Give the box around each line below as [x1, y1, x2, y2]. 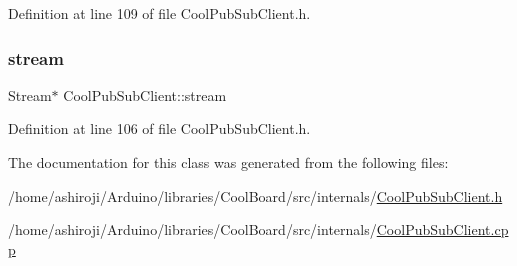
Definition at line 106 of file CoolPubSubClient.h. [8, 118, 311, 139]
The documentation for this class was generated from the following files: [8, 152, 449, 172]
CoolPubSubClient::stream [63, 84, 227, 105]
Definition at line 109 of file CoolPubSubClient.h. [8, 3, 311, 23]
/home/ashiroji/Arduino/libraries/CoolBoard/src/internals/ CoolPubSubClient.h [8, 185, 503, 206]
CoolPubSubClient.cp [376, 219, 509, 240]
